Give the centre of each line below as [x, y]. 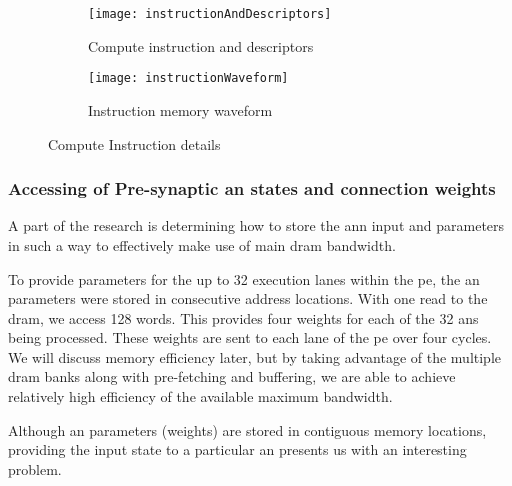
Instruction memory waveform [180, 109]
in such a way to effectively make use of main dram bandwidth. [202, 244]
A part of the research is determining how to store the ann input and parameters [256, 225]
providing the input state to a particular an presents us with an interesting [237, 449]
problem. [35, 468]
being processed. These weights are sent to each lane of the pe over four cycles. [250, 337]
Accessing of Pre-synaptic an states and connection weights [252, 188]
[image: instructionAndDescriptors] [210, 14]
